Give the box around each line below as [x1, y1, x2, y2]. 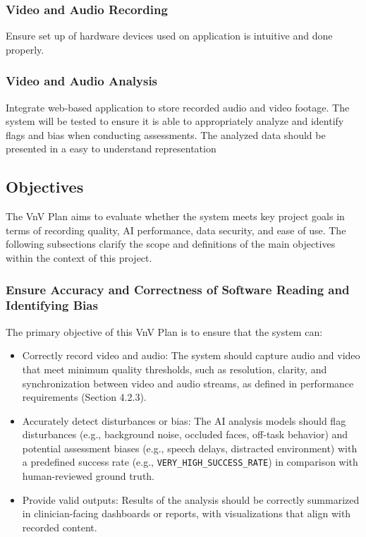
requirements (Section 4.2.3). [22, 390, 147, 404]
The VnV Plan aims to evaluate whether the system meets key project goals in [6, 209, 345, 224]
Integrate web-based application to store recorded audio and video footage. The [6, 99, 350, 114]
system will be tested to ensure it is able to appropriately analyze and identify [6, 114, 344, 128]
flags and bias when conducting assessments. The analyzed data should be [6, 127, 326, 142]
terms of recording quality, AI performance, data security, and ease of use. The [6, 222, 346, 237]
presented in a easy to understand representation [6, 141, 216, 156]
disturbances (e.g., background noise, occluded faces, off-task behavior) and [22, 427, 348, 442]
